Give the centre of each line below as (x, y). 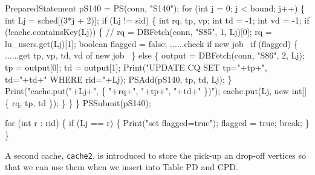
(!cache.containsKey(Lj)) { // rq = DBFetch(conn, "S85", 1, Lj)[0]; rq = (138, 32)
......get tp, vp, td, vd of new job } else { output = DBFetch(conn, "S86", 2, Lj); (155, 55)
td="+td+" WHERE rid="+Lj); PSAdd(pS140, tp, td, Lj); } (119, 79)
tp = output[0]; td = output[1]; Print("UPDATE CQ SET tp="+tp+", (136, 67)
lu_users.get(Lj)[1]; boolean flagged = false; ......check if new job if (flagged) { (151, 43)
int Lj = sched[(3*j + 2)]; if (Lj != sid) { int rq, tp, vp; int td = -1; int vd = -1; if (157, 20)
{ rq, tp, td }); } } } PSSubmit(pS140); (78, 102)
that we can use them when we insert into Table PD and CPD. (122, 167)
